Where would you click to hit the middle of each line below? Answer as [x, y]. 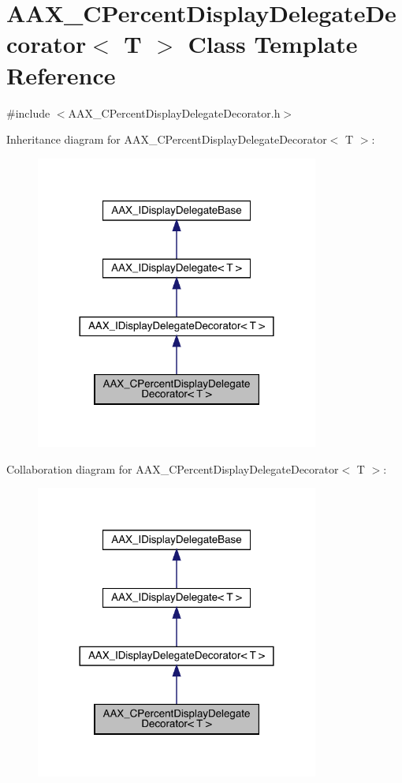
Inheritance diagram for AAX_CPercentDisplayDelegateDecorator [167, 139]
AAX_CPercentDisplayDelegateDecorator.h [174, 112]
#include [28, 112]
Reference [61, 75]
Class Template [273, 44]
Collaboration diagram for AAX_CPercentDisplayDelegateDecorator [173, 468]
